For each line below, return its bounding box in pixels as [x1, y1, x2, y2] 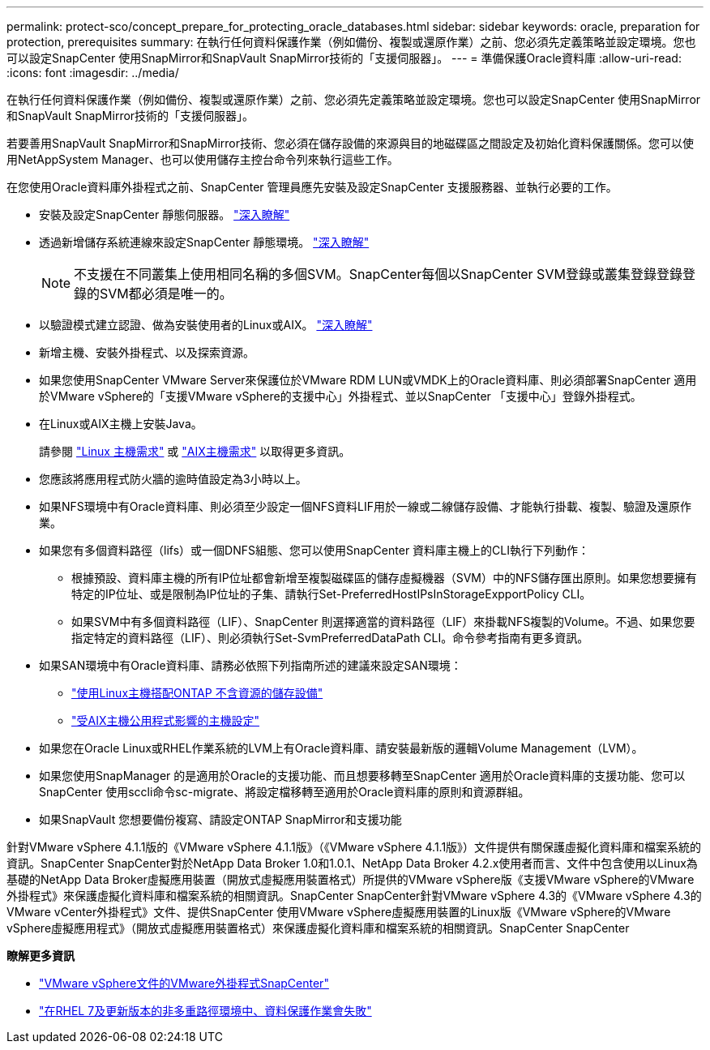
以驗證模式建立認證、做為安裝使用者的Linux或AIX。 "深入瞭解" [39, 318, 373, 332]
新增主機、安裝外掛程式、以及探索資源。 [39, 345, 254, 359]
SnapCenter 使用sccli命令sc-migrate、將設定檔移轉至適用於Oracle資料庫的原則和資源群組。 [39, 785, 530, 799]
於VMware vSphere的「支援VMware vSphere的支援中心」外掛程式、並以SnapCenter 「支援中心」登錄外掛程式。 [39, 389, 642, 403]
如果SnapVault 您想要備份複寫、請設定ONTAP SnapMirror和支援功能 [39, 812, 402, 826]
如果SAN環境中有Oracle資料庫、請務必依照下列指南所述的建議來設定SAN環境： [39, 658, 462, 672]
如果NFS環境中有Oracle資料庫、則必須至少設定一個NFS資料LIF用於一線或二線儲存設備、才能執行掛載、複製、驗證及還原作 [39, 499, 691, 513]
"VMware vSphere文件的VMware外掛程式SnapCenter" [39, 976, 329, 990]
